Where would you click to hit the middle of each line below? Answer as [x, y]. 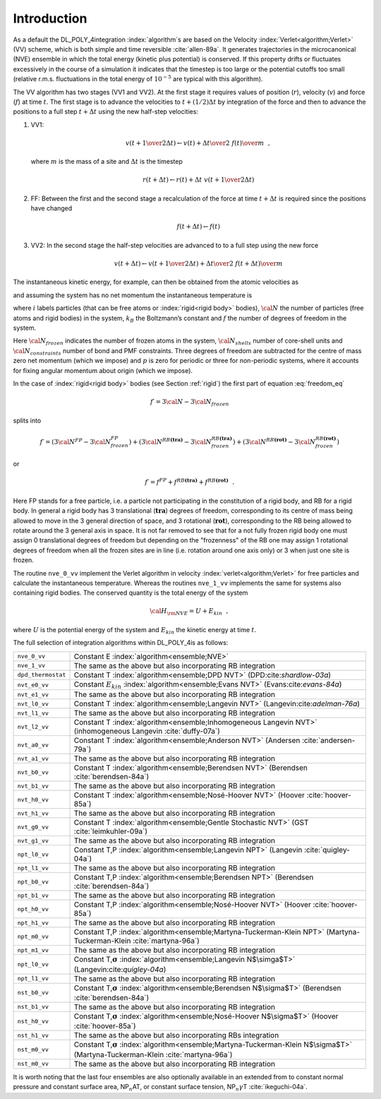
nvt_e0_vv [33, 685]
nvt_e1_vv [33, 695]
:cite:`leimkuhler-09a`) [111, 831]
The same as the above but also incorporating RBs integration [176, 1035]
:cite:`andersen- [329, 740]
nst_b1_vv [33, 1007]
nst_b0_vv [33, 993]
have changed [52, 208]
